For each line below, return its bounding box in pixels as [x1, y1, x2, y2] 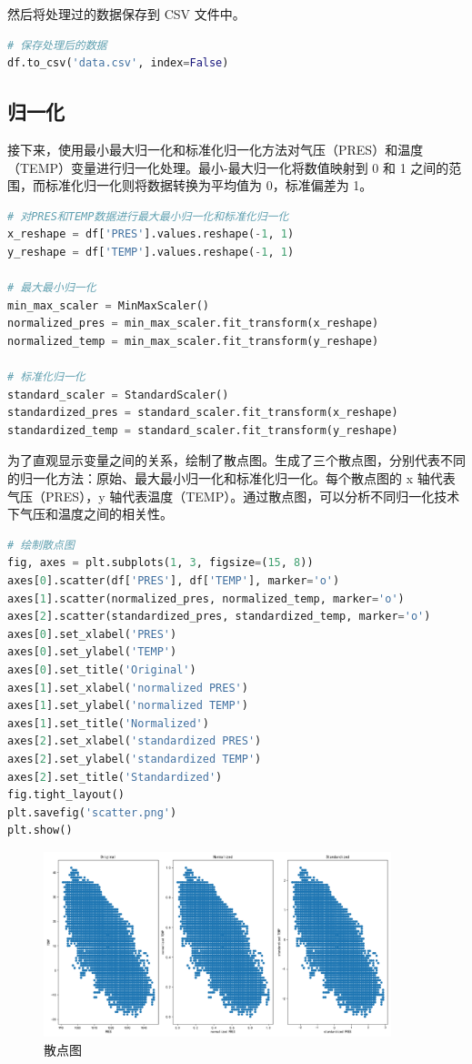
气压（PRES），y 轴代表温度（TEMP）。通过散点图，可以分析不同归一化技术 [7, 486, 460, 505]
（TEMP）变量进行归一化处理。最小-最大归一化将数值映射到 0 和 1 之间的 [7, 157, 449, 177]
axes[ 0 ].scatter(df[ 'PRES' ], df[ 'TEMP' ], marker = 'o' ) [7, 574, 340, 588]
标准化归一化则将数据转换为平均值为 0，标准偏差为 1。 [45, 176, 373, 195]
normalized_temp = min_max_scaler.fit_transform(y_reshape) [7, 334, 379, 348]
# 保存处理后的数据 [7, 38, 107, 52]
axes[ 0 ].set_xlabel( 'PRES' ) [7, 627, 177, 641]
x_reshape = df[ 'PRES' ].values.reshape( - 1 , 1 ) [7, 228, 295, 241]
